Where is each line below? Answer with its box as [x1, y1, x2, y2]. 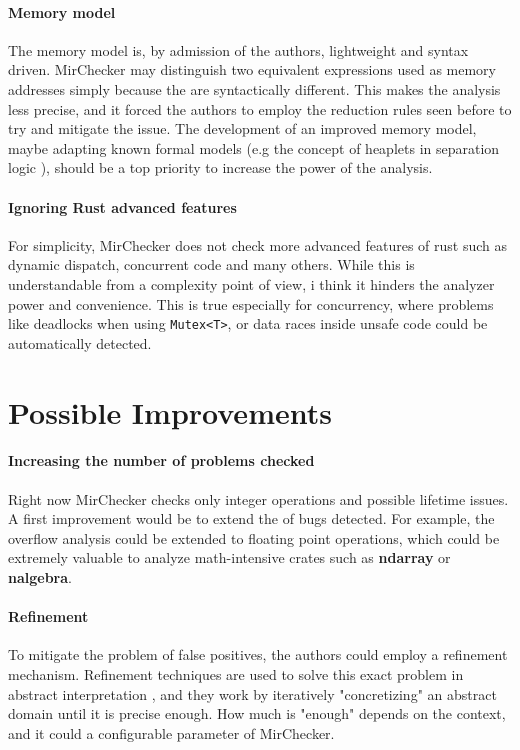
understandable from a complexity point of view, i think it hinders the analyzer [8, 273, 495, 294]
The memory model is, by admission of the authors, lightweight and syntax [8, 39, 469, 60]
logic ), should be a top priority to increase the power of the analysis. [8, 157, 433, 178]
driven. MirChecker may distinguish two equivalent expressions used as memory [8, 59, 496, 80]
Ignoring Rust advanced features [8, 196, 237, 217]
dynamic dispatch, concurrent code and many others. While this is [8, 254, 415, 275]
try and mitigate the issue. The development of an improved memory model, [8, 118, 477, 139]
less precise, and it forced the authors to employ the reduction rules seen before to [8, 98, 512, 119]
